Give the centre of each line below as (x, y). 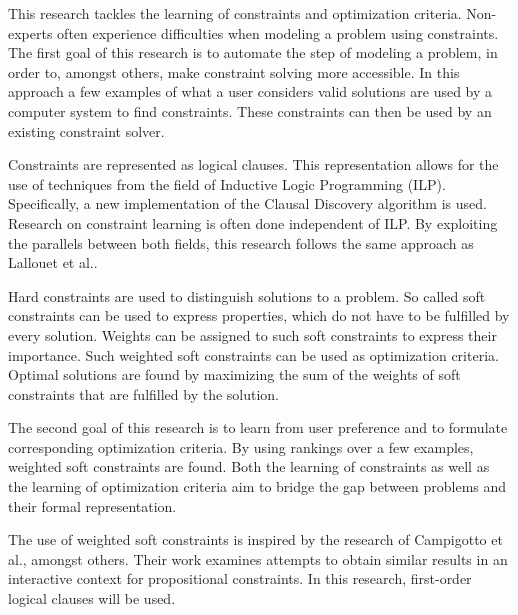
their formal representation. (92, 505)
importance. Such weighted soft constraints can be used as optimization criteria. (253, 354)
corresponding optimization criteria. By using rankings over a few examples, (241, 446)
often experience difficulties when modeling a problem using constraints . (278, 32)
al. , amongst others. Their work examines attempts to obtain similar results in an (258, 558)
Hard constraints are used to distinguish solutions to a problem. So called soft (247, 295)
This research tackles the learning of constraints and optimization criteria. (235, 13)
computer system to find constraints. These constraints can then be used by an (250, 110)
